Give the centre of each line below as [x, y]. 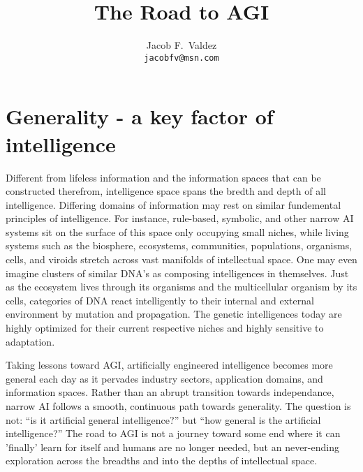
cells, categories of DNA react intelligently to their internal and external [160, 300]
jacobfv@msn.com [181, 58]
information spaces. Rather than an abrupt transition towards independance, [170, 392]
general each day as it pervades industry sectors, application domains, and [164, 378]
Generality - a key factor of [140, 116]
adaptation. [30, 341]
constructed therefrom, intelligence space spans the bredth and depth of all [166, 191]
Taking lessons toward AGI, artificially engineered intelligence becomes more [169, 365]
